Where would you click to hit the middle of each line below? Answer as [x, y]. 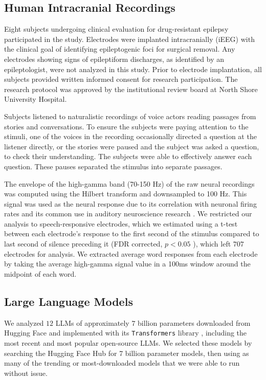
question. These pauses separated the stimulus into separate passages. [113, 166]
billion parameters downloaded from [194, 322]
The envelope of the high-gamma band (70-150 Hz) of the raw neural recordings [129, 183]
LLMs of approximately [92, 322]
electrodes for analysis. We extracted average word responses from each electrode [131, 253]
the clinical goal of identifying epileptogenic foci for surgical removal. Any [120, 49]
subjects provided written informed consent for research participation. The [121, 79]
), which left [212, 244]
